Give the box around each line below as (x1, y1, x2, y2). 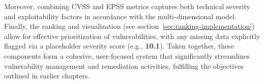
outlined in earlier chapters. (4, 70, 90, 81)
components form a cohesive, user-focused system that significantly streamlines (4, 50, 250, 61)
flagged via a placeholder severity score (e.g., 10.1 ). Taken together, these (4, 40, 234, 51)
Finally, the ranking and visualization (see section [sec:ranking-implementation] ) (4, 21, 255, 31)
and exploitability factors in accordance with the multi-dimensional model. (4, 11, 237, 21)
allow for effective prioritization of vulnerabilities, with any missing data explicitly (4, 30, 260, 41)
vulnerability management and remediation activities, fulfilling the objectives (4, 60, 244, 71)
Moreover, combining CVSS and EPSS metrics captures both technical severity (4, 1, 250, 11)
